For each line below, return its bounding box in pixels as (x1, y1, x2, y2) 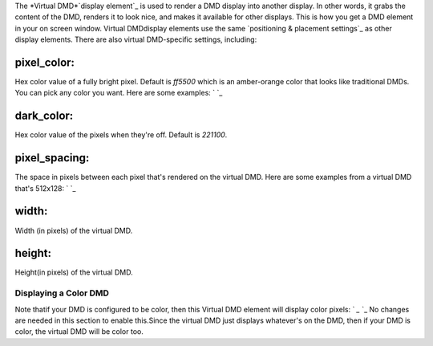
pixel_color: (14, 55, 75, 69)
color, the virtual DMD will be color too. (14, 327, 144, 336)
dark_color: (14, 109, 74, 123)
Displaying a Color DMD (14, 287, 110, 299)
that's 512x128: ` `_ (14, 183, 76, 193)
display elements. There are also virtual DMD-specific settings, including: (14, 35, 257, 44)
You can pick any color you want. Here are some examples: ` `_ (14, 88, 223, 98)
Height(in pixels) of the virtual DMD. (14, 267, 133, 277)
